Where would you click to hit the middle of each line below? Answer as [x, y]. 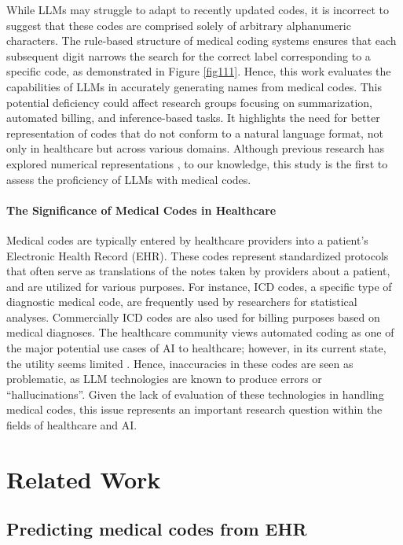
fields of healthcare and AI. [72, 425]
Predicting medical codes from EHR [157, 529]
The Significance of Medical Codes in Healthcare [141, 210]
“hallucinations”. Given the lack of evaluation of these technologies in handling [195, 394]
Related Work [84, 479]
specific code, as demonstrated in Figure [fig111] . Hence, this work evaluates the [199, 71]
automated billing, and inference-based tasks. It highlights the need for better [193, 118]
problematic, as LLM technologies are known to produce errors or [164, 379]
